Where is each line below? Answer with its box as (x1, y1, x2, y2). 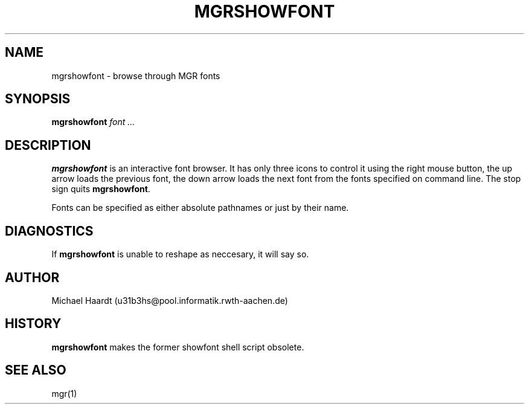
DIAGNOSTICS (5, 223, 94, 239)
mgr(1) (51, 388, 77, 399)
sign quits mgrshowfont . (51, 184, 150, 195)
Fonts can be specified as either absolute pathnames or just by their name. (51, 202, 349, 213)
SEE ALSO (5, 362, 66, 378)
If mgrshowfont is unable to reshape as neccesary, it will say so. (51, 249, 309, 260)
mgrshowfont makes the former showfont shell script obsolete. (51, 341, 304, 352)
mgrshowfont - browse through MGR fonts (51, 70, 220, 81)
